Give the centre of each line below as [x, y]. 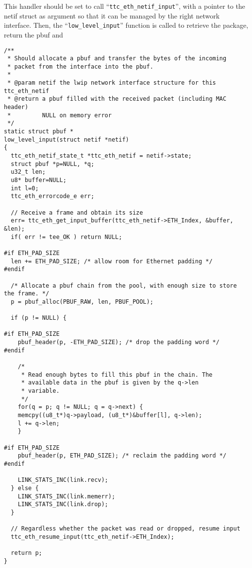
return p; [26, 553]
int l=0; [25, 188]
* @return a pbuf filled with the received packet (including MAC [117, 99]
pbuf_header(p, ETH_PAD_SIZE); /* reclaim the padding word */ [122, 456]
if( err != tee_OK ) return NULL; [67, 237]
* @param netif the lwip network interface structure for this [112, 83]
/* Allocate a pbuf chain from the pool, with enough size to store [124, 285]
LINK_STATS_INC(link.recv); [63, 480]
